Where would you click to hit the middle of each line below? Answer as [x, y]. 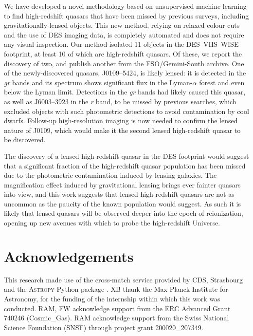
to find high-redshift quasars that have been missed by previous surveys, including [126, 15]
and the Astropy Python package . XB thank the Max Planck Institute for [116, 289]
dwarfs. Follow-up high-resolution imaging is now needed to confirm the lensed [121, 121]
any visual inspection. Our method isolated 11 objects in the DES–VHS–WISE [121, 44]
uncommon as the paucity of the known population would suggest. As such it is [122, 203]
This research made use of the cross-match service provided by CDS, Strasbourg [123, 279]
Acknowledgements [69, 256]
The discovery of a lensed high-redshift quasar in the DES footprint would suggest [126, 156]
